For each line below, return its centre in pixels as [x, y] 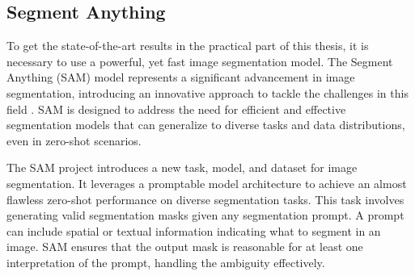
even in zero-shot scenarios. [74, 140]
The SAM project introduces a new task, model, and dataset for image [182, 167]
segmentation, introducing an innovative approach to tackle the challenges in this [207, 92]
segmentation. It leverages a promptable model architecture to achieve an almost [207, 183]
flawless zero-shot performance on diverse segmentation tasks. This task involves [205, 199]
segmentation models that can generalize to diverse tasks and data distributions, [206, 125]
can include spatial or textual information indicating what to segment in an [194, 230]
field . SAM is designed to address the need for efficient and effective [176, 109]
